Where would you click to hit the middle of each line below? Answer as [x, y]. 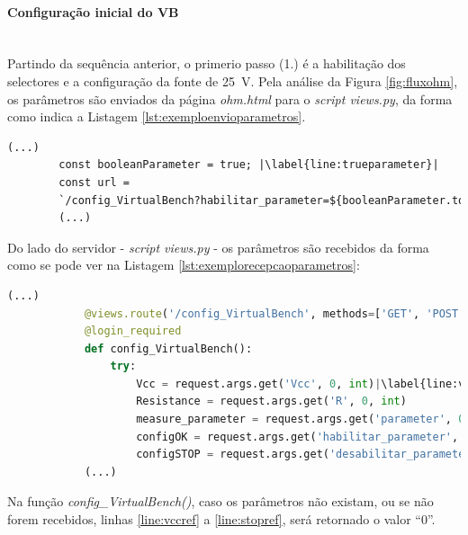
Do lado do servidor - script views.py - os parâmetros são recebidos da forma [218, 247]
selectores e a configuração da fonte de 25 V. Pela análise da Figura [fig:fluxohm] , [233, 80]
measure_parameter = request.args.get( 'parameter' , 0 [301, 419]
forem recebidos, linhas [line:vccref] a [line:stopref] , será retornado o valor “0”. [221, 519]
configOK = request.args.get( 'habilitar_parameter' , [297, 437]
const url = [94, 182]
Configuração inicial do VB [93, 11]
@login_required [133, 331]
